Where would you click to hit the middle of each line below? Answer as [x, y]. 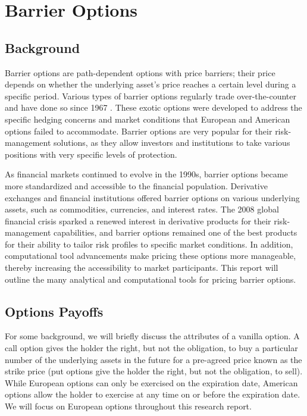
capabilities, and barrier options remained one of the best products [176, 232]
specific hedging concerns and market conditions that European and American [148, 119]
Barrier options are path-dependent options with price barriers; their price [140, 72]
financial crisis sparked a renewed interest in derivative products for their [138, 220]
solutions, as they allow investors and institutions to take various [172, 143]
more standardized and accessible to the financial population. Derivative [136, 185]
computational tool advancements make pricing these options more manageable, [151, 256]
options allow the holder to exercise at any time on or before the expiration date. [153, 394]
